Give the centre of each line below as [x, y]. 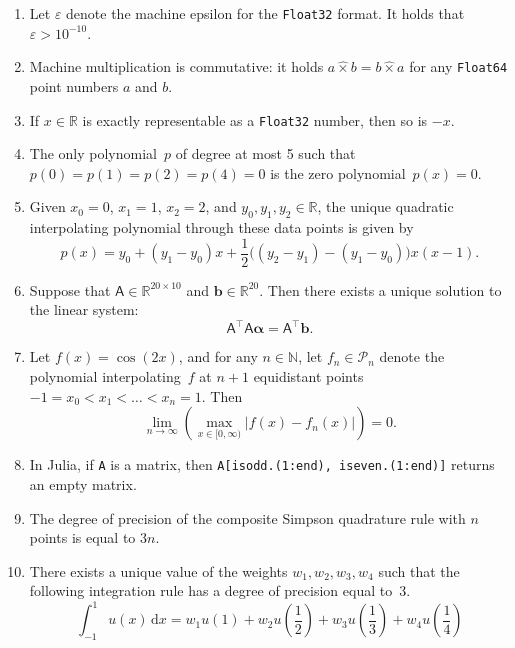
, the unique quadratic [385, 206]
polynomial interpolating [105, 376]
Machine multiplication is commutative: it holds [176, 66]
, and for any [218, 356]
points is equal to [82, 537]
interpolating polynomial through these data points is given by [221, 227]
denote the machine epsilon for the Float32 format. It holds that [265, 13]
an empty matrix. [83, 483]
